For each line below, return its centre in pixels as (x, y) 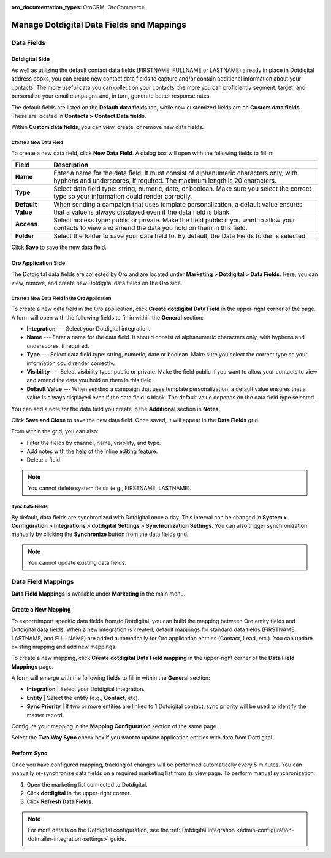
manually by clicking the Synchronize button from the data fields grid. (100, 534)
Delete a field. (44, 460)
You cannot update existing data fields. (77, 563)
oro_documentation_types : (47, 7)
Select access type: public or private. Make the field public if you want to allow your (174, 220)
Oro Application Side (38, 263)
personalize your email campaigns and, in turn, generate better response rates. (111, 96)
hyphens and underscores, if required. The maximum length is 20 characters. (165, 181)
